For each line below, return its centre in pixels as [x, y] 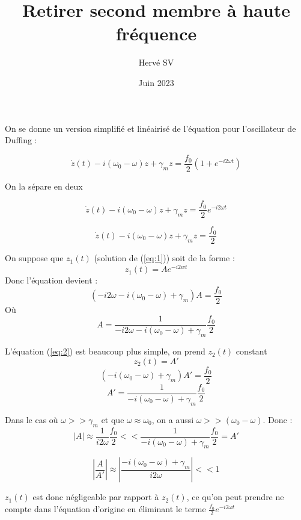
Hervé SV [156, 62]
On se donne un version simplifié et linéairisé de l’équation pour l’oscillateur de [150, 128]
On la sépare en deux [44, 186]
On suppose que [34, 258]
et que [113, 419]
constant [251, 351]
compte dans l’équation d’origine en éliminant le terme [105, 509]
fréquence [156, 33]
